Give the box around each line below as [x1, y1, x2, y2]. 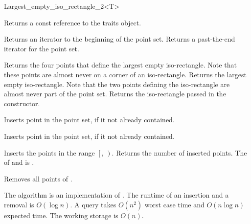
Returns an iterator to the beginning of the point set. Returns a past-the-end [4, 34, 235, 44]
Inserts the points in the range [4, 147, 95, 157]
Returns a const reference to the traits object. [4, 17, 141, 27]
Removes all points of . [4, 173, 72, 183]
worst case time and [144, 199, 205, 209]
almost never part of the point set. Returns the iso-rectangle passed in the [4, 89, 226, 99]
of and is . [4, 157, 34, 167]
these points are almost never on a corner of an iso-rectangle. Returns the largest [4, 69, 247, 79]
